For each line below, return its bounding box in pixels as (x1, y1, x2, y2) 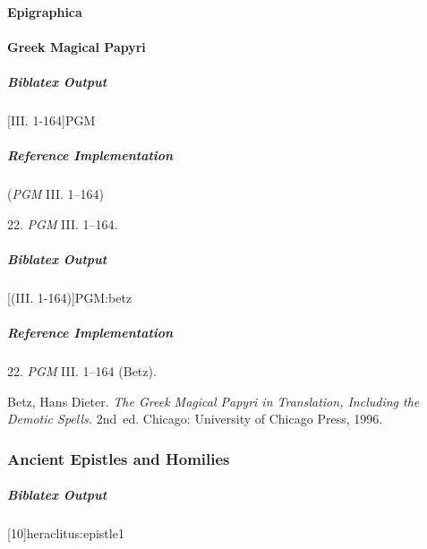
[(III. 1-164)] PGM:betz (7, 287, 132, 306)
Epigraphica (7, 2, 82, 21)
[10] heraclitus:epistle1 (7, 524, 124, 543)
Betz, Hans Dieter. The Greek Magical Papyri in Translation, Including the (7, 391, 420, 410)
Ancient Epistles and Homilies (7, 447, 230, 469)
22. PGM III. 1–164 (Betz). (7, 362, 157, 380)
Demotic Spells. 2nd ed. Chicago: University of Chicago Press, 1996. (7, 409, 383, 428)
